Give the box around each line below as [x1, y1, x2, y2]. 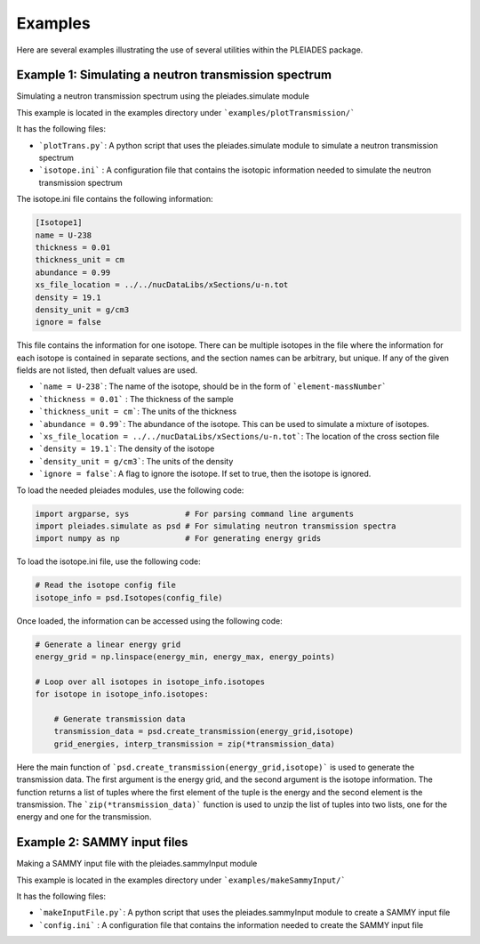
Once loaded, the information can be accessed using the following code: [16, 615, 284, 626]
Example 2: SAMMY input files [16, 835, 188, 850]
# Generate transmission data [53, 714, 186, 724]
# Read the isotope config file [35, 580, 177, 591]
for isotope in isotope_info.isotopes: [35, 690, 209, 699]
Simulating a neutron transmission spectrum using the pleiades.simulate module [16, 91, 310, 101]
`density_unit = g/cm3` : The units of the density [38, 456, 234, 466]
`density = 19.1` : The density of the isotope [38, 443, 215, 454]
